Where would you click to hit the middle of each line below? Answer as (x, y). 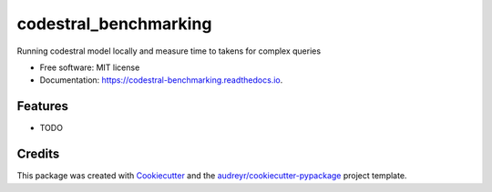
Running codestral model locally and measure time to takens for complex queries (169, 51)
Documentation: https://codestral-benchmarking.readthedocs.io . (161, 80)
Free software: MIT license (90, 67)
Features (42, 106)
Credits (38, 154)
